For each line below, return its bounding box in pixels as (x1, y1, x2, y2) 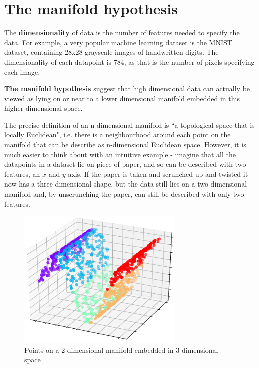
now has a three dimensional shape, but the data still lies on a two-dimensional (4, 178, 247, 189)
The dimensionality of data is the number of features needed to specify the (4, 27, 240, 38)
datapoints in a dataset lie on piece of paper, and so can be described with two (4, 159, 246, 169)
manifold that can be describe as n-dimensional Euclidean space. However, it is (4, 139, 246, 150)
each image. (4, 66, 40, 77)
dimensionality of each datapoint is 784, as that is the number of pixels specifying (4, 56, 255, 67)
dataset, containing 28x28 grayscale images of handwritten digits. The (4, 47, 219, 57)
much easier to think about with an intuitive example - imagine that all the (4, 149, 236, 159)
